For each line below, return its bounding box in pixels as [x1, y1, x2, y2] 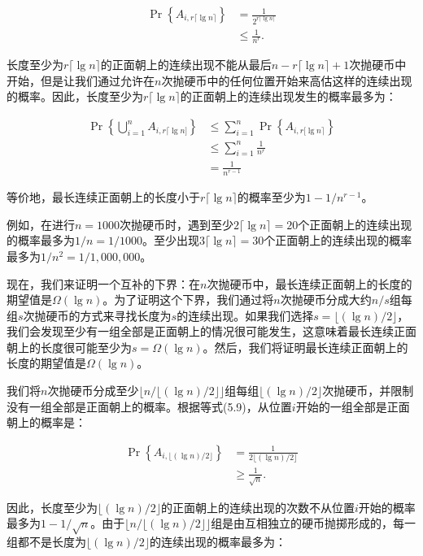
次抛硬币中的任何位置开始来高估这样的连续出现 [161, 72, 412, 89]
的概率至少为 [237, 189, 306, 206]
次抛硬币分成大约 [280, 291, 372, 308]
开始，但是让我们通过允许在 [7, 72, 155, 89]
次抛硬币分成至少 [47, 382, 139, 399]
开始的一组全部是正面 [295, 397, 410, 415]
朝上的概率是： [7, 414, 86, 431]
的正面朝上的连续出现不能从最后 [100, 56, 272, 73]
